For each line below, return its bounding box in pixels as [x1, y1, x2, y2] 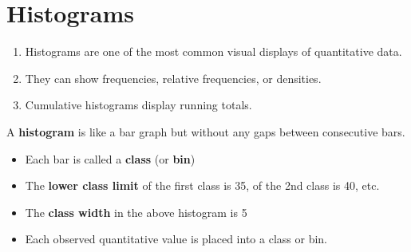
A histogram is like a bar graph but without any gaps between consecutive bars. [6, 123, 405, 140]
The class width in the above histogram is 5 [25, 203, 247, 220]
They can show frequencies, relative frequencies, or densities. [25, 69, 322, 86]
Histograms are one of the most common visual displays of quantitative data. [25, 43, 402, 60]
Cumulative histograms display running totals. [25, 96, 252, 113]
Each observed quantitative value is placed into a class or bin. [25, 230, 327, 247]
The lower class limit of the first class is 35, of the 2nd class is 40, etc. [25, 177, 380, 194]
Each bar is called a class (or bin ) [25, 150, 196, 167]
